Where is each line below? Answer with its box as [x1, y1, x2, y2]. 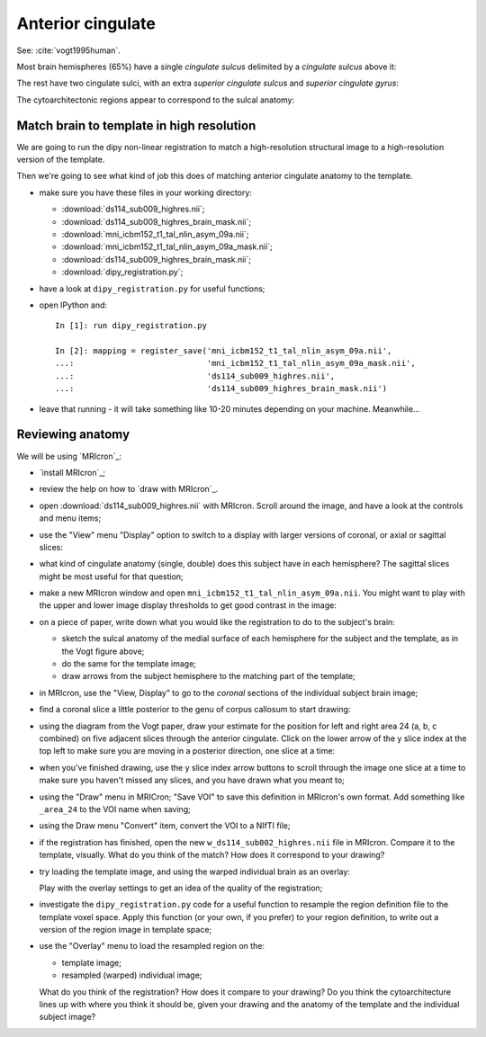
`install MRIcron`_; [39, 467, 106, 478]
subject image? [39, 1012, 96, 1023]
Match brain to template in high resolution [16, 118, 256, 133]
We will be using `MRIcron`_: [16, 451, 121, 461]
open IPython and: [39, 299, 108, 310]
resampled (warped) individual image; [61, 970, 202, 980]
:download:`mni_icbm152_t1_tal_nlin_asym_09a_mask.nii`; [61, 241, 274, 252]
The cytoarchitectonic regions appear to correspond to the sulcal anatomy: [16, 94, 295, 105]
